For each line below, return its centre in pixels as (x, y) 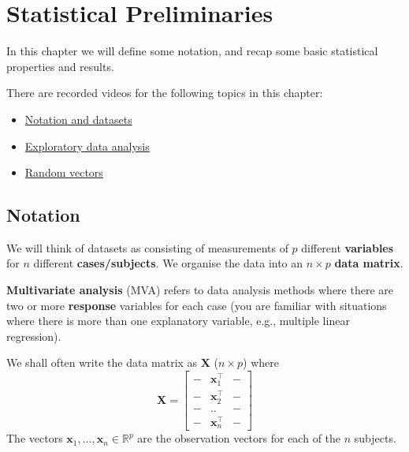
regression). (34, 336)
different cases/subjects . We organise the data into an (168, 263)
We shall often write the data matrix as (102, 362)
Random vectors (64, 172)
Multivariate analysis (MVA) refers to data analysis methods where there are (200, 290)
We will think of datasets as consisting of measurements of (147, 247)
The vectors (35, 438)
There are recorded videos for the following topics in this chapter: (165, 93)
